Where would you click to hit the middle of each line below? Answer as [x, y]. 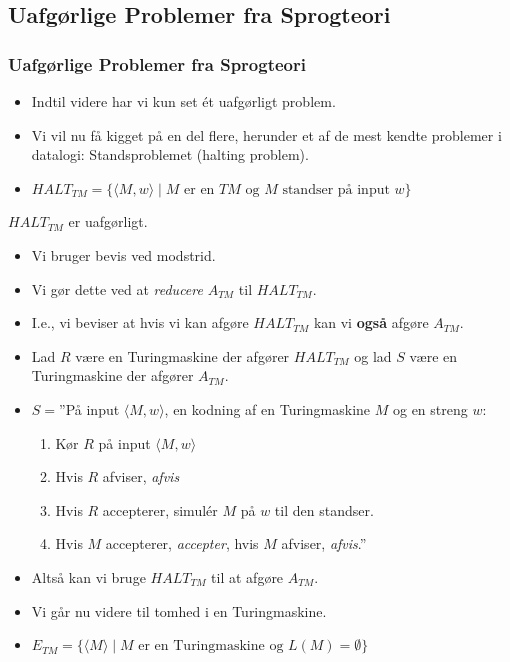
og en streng [430, 408]
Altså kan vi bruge [88, 576]
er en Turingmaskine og [211, 646]
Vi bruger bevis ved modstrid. [123, 254]
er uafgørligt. [108, 221]
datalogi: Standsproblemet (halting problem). [170, 154]
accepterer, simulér [160, 509]
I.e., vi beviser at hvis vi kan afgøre [140, 322]
